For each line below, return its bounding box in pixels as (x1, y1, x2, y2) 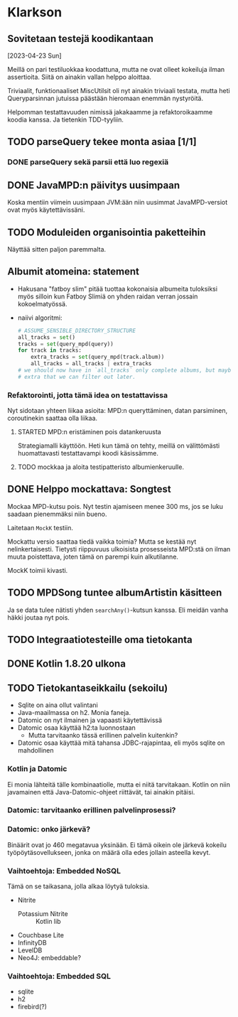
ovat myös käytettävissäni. (7, 205, 85, 214)
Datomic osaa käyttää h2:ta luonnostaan (17, 723, 136, 732)
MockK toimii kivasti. (7, 566, 68, 574)
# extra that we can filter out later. (17, 373, 136, 380)
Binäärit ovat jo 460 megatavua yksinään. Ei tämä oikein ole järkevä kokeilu (7, 840, 227, 849)
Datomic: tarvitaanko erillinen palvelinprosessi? (7, 805, 176, 815)
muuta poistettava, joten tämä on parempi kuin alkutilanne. (7, 552, 179, 561)
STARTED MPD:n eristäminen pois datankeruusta (17, 428, 161, 436)
